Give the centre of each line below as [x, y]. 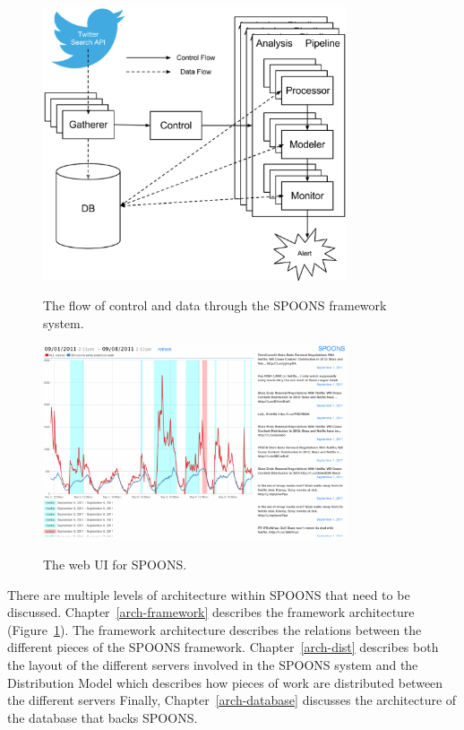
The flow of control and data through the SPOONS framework [215, 305]
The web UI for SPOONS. [115, 565]
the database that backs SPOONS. [103, 717]
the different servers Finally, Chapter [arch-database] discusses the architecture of [232, 700]
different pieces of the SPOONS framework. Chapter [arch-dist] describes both [223, 647]
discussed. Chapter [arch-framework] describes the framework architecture [211, 612]
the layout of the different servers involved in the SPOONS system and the [213, 665]
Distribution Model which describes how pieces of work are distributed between [225, 682]
